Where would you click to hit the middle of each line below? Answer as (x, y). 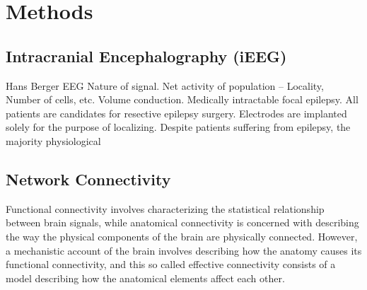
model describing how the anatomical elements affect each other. (145, 278)
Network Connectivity (88, 179)
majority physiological (53, 140)
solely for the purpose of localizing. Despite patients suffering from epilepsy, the (178, 127)
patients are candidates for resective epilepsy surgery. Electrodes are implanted (176, 113)
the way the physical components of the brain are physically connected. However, (182, 236)
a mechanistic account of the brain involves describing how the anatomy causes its (184, 250)
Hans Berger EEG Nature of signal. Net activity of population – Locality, (165, 85)
